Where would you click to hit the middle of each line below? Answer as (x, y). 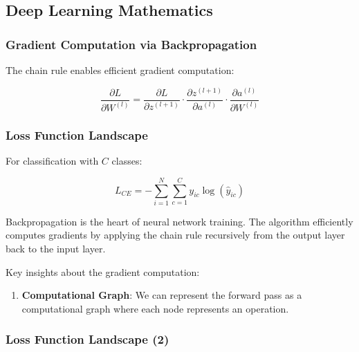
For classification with (52, 161)
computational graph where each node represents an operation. (155, 308)
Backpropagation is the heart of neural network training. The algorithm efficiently (179, 221)
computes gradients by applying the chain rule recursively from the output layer (175, 235)
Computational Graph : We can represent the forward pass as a (162, 295)
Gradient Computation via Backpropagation (131, 44)
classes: (127, 161)
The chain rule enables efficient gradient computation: (120, 70)
